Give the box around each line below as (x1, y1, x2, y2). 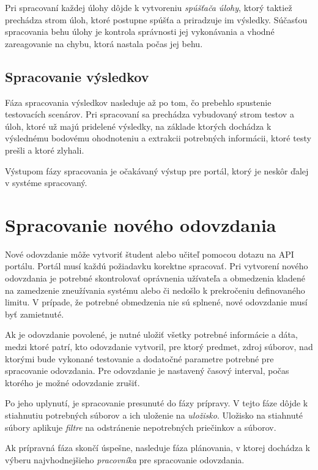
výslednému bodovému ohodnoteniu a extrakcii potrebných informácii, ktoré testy (5, 132, 311, 144)
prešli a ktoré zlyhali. (5, 143, 84, 156)
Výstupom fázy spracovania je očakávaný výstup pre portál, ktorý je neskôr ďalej (5, 164, 309, 177)
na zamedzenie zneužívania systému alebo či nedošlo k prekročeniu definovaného (5, 283, 305, 296)
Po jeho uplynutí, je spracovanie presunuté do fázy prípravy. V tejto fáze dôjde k (5, 397, 308, 409)
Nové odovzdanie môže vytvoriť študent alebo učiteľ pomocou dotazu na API (5, 247, 294, 260)
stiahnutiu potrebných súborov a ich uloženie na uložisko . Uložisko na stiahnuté (5, 408, 303, 421)
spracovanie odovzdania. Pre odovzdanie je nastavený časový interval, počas (5, 364, 289, 377)
